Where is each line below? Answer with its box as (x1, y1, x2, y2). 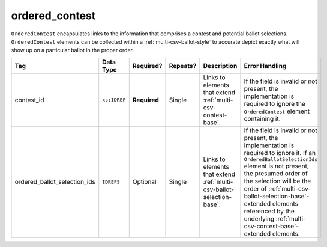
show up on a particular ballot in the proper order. (11, 47, 134, 54)
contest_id (14, 96, 44, 104)
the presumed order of (244, 169, 308, 177)
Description (203, 61, 238, 70)
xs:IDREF (102, 97, 126, 103)
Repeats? (169, 61, 197, 70)
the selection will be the (244, 177, 311, 185)
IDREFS (102, 178, 120, 185)
